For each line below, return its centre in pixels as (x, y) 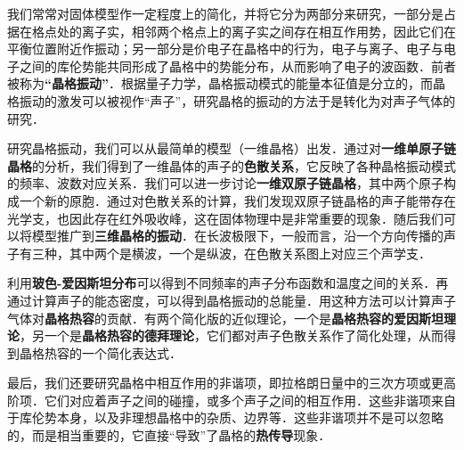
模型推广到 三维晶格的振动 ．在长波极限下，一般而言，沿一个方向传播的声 (244, 236)
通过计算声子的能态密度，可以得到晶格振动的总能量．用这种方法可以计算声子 (232, 300)
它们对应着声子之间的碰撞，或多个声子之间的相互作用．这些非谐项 (237, 400)
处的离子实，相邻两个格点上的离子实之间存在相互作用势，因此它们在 (256, 31)
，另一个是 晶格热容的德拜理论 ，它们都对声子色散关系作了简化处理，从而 (232, 335)
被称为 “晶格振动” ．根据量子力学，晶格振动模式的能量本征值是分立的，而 (220, 83)
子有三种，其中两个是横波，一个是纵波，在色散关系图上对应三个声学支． (219, 253)
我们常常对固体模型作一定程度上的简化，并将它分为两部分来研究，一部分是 (225, 13)
